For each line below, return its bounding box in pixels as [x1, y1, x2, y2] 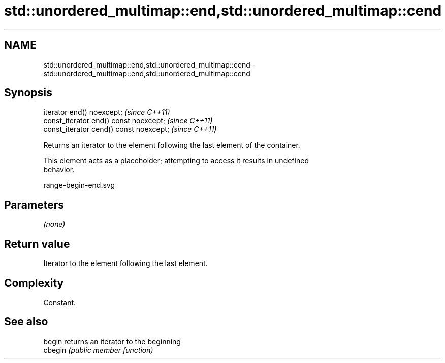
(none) [43, 220, 66, 229]
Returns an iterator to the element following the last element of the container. [43, 141, 300, 150]
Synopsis [4, 86, 52, 100]
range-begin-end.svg [43, 181, 115, 190]
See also [4, 315, 48, 328]
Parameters [4, 198, 64, 211]
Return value [4, 237, 70, 250]
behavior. [43, 165, 75, 174]
